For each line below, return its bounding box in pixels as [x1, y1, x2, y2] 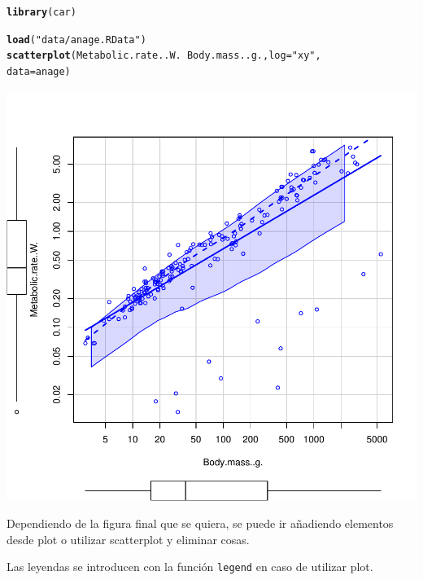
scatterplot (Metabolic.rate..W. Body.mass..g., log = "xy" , [7, 50, 321, 62]
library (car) [7, 7, 76, 18]
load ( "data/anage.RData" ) [7, 33, 146, 46]
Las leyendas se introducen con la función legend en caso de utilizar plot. [7, 558, 373, 575]
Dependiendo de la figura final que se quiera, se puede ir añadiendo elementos [7, 515, 394, 532]
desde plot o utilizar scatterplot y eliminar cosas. [7, 530, 250, 547]
